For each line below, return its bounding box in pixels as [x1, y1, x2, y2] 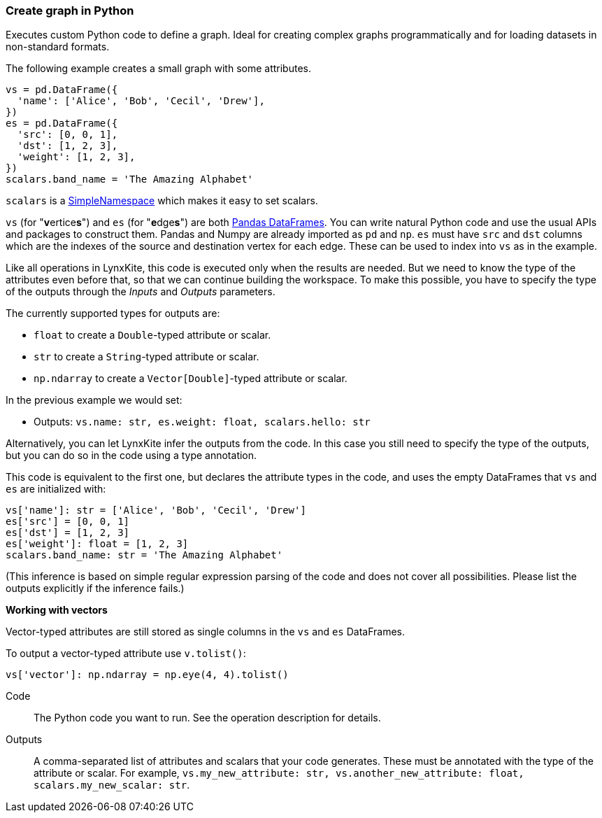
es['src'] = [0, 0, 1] [6, 516, 130, 528]
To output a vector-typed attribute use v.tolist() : [6, 647, 246, 660]
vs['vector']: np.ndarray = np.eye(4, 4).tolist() [6, 669, 289, 681]
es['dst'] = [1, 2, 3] [6, 527, 130, 539]
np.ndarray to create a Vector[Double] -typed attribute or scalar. [34, 372, 347, 385]
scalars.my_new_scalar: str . [34, 779, 190, 791]
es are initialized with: [6, 483, 106, 495]
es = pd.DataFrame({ [6, 118, 118, 129]
